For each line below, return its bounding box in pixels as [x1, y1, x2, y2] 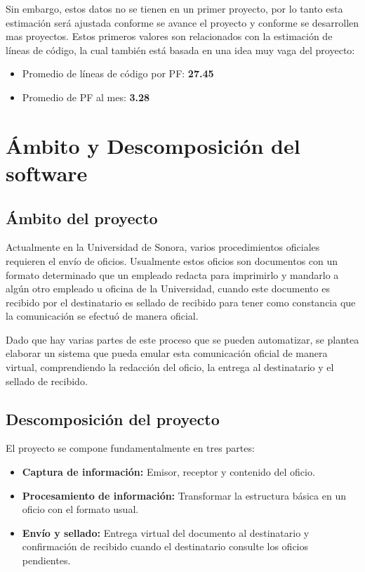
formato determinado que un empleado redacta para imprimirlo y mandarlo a [6, 267, 339, 282]
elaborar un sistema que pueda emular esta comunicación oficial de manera [6, 346, 328, 360]
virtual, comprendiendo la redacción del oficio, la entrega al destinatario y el [6, 360, 334, 375]
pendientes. [22, 553, 71, 568]
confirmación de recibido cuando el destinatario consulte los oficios [22, 539, 308, 554]
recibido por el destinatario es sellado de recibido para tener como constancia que [6, 294, 356, 309]
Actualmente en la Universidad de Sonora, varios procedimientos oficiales [6, 240, 320, 254]
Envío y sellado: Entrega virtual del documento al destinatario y [22, 525, 310, 540]
